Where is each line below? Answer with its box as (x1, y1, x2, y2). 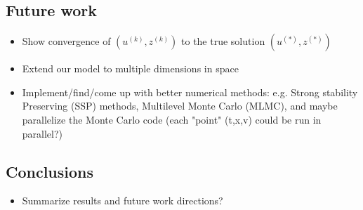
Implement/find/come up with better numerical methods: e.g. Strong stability (22, 84, 358, 99)
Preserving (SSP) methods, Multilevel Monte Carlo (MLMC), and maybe (22, 98, 338, 113)
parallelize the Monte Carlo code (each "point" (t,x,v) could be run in (22, 112, 322, 126)
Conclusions (6, 160, 94, 182)
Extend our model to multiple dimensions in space (22, 61, 239, 76)
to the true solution (181, 34, 265, 48)
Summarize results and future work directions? (22, 193, 223, 208)
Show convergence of (22, 34, 111, 48)
